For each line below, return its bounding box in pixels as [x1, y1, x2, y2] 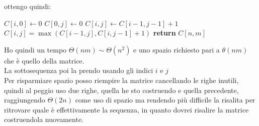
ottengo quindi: [4, 1, 51, 11]
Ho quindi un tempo [4, 44, 67, 54]
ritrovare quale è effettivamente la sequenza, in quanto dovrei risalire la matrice [4, 104, 249, 114]
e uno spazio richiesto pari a [133, 44, 220, 54]
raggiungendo [4, 94, 45, 105]
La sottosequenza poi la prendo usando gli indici [4, 65, 153, 75]
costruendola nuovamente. [4, 114, 84, 124]
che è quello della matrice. [4, 55, 84, 65]
